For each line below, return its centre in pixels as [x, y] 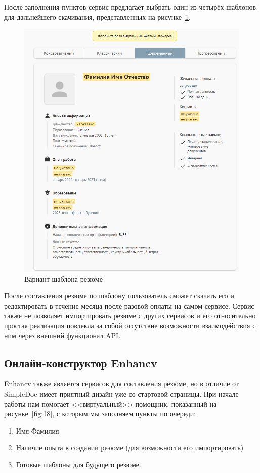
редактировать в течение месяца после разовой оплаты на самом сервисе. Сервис [129, 305]
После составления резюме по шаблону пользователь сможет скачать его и [119, 296]
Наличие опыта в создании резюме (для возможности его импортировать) [130, 447]
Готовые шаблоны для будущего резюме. [78, 464]
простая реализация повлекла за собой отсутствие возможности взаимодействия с [130, 325]
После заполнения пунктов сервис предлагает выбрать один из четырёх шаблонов [130, 7]
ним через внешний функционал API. [62, 335]
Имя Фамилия [37, 430]
